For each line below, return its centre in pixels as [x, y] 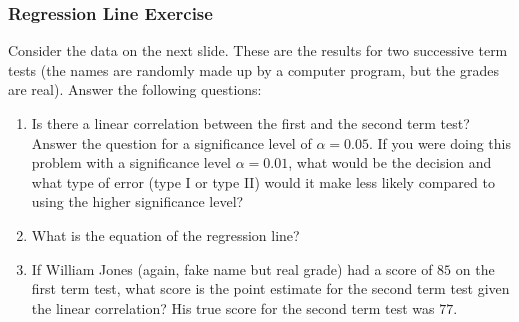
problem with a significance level [131, 162]
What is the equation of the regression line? [165, 234]
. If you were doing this [439, 142]
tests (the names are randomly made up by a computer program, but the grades [253, 69]
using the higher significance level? [137, 201]
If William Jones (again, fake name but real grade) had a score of [232, 268]
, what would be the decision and [390, 162]
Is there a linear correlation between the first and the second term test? [250, 123]
